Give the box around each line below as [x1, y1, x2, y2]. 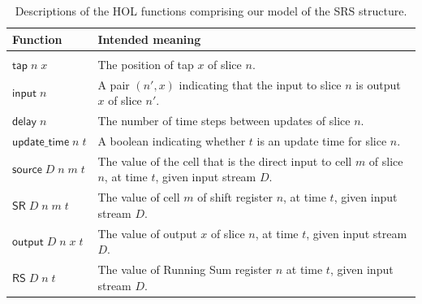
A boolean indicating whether [97, 132, 246, 149]
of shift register [197, 189, 273, 206]
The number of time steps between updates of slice [97, 111, 351, 128]
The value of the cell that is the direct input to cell [97, 152, 352, 169]
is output [355, 76, 401, 93]
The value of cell [97, 189, 180, 206]
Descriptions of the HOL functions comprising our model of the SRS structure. [15, 2, 407, 19]
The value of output [97, 224, 197, 241]
